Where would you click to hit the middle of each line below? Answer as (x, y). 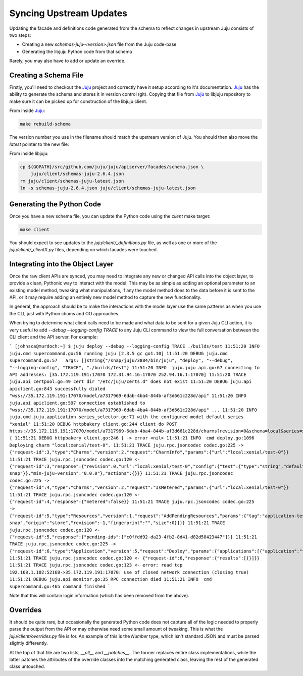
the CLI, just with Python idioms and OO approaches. (64, 313)
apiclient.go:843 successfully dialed (57, 389)
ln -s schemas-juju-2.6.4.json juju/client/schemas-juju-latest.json (108, 188)
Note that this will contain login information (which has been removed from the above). (99, 596)
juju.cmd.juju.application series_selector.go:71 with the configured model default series (127, 417)
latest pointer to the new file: (39, 144)
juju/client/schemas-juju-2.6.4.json (77, 174)
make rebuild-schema (45, 124)
